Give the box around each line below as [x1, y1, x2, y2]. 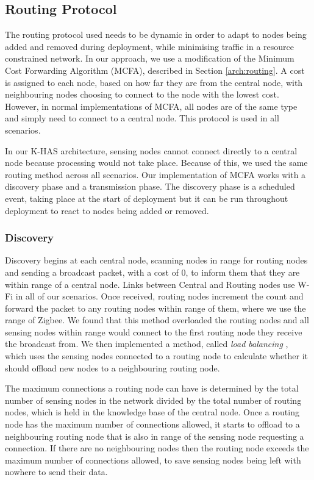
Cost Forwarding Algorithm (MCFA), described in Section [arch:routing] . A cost [5, 63, 305, 76]
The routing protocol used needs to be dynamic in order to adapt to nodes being [5, 28, 307, 41]
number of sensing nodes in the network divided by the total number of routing [5, 393, 302, 406]
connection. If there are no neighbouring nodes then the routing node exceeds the [5, 442, 309, 454]
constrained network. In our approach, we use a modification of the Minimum [5, 52, 294, 65]
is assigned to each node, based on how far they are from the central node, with [5, 76, 303, 88]
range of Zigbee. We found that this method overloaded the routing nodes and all [5, 313, 309, 326]
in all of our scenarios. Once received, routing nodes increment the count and [15, 290, 304, 303]
